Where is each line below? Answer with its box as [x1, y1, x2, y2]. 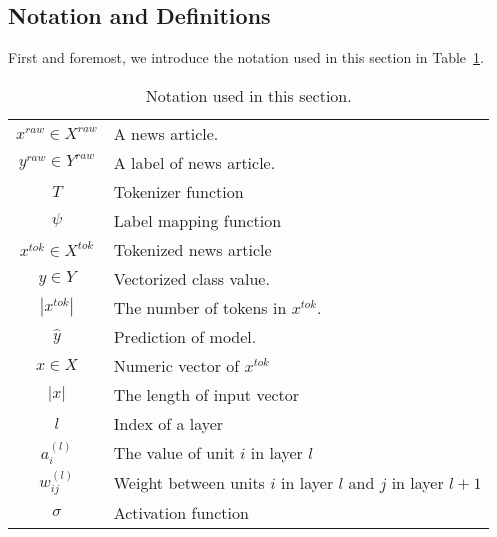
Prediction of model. [113, 324, 257, 348]
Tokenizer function [113, 179, 244, 203]
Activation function [113, 501, 249, 525]
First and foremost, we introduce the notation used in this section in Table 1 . [8, 47, 484, 68]
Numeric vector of [113, 353, 240, 377]
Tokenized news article [113, 237, 272, 261]
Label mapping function [113, 208, 282, 232]
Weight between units [113, 471, 265, 495]
